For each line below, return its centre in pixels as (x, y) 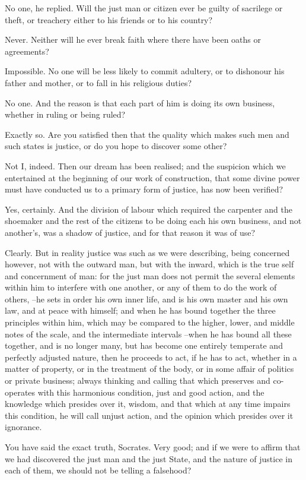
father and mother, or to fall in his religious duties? (98, 82)
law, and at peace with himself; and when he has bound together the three (140, 310)
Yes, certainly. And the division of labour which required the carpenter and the (149, 209)
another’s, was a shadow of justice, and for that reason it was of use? (130, 232)
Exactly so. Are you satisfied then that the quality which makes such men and (147, 134)
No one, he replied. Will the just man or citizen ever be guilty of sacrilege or (144, 8)
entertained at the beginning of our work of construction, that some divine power (152, 177)
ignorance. (23, 427)
